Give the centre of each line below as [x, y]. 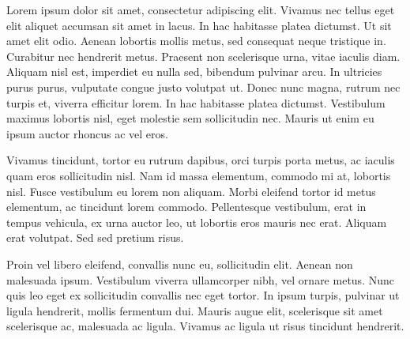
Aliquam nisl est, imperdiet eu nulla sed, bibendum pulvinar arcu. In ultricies [194, 72]
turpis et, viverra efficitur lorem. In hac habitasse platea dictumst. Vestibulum [196, 102]
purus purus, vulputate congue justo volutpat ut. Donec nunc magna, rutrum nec [203, 87]
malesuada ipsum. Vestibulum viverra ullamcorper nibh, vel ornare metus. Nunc [200, 279]
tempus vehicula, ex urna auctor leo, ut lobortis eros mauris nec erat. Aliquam [197, 222]
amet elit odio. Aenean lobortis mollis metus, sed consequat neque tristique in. [196, 41]
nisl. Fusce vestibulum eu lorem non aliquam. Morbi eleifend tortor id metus [191, 191]
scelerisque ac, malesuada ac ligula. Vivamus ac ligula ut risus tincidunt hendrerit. [205, 326]
